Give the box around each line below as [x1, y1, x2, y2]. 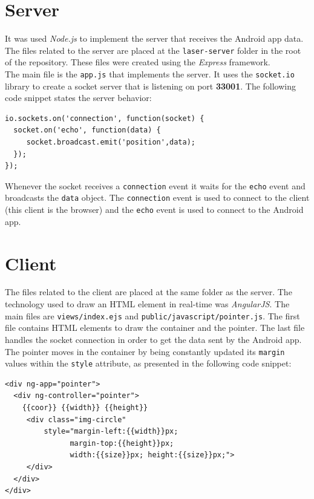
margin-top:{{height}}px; [70, 439, 174, 448]
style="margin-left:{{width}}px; [44, 427, 178, 436]
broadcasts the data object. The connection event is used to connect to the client [5, 191, 310, 204]
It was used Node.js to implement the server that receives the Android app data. [5, 32, 304, 45]
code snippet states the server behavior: [5, 91, 152, 104]
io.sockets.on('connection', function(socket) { [5, 114, 204, 123]
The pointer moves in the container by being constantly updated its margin [5, 345, 285, 357]
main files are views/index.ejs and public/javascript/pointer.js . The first [5, 309, 300, 322]
